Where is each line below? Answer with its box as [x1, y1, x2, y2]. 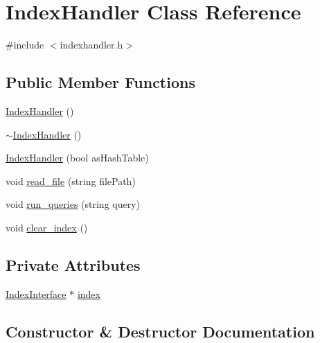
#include [6, 37, 44, 52]
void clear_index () [6, 220, 88, 234]
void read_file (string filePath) [6, 173, 136, 188]
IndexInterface [6, 286, 66, 301]
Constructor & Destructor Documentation [6, 320, 315, 342]
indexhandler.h [60, 37, 123, 52]
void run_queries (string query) [6, 197, 141, 211]
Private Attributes [6, 254, 141, 275]
